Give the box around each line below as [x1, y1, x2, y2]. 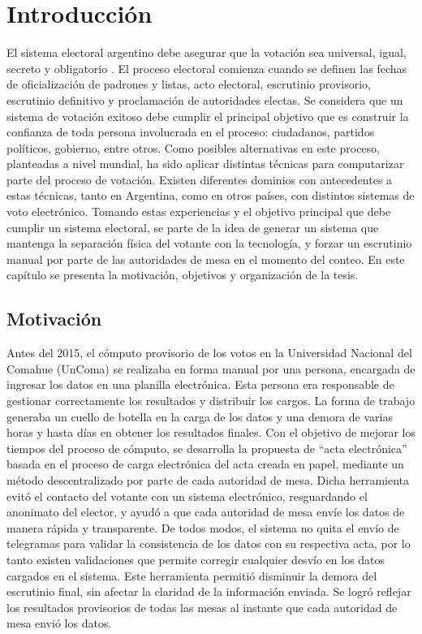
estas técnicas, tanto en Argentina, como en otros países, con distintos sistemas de [6, 187, 415, 204]
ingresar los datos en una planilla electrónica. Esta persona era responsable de [6, 376, 394, 393]
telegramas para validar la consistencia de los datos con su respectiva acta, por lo [6, 535, 411, 552]
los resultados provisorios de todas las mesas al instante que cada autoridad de [6, 598, 398, 615]
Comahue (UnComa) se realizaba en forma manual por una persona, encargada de [6, 360, 416, 377]
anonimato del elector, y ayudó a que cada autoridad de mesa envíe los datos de [6, 503, 405, 520]
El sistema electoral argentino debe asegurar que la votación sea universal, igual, [6, 44, 407, 61]
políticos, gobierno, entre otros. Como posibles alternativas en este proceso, [6, 139, 380, 156]
